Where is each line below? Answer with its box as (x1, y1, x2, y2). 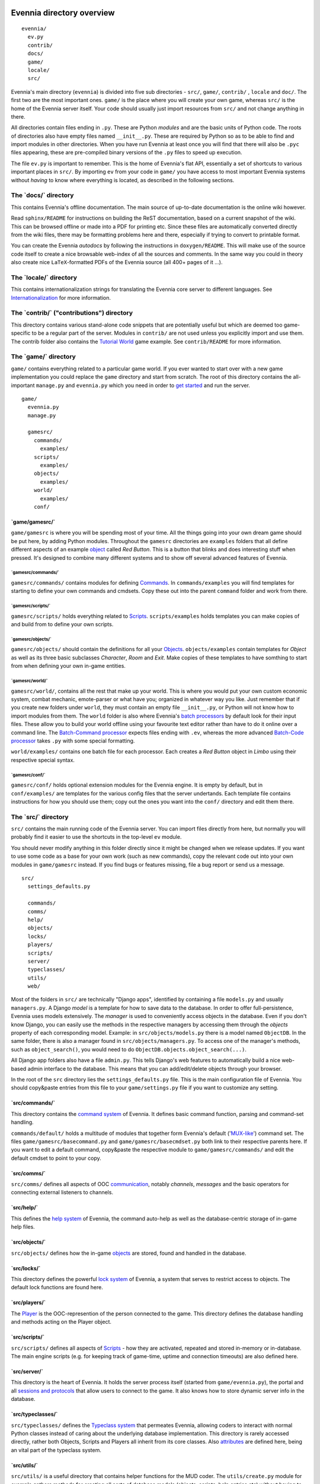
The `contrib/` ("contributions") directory (11, 309, 133, 317)
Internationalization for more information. (11, 294, 111, 301)
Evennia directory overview (11, 8, 115, 18)
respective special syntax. (11, 756, 75, 763)
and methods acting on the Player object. (11, 1318, 112, 1326)
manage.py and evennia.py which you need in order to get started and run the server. (36, 382, 250, 389)
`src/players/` (11, 1299, 46, 1306)
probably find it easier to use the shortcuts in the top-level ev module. (11, 833, 182, 841)
